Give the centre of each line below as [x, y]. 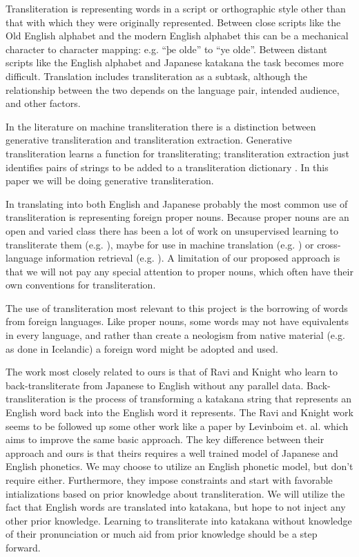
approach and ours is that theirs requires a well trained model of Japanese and [172, 452]
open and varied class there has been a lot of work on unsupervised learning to [172, 230]
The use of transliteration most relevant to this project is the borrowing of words [177, 307]
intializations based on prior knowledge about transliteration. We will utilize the [175, 493]
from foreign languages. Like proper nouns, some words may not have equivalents [177, 321]
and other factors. [43, 103]
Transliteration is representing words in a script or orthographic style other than [176, 8]
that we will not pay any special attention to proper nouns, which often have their [179, 271]
